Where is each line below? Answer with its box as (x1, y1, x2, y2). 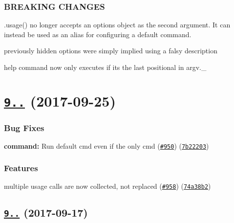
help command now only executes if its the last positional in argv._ (4, 62, 207, 72)
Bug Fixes (4, 122, 44, 134)
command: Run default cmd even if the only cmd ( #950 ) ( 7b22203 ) (4, 141, 209, 151)
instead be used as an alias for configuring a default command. (4, 29, 191, 39)
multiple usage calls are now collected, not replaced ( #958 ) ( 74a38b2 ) (4, 181, 211, 191)
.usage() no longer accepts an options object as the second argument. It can (4, 20, 231, 30)
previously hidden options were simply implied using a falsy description (4, 45, 217, 56)
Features (4, 161, 38, 174)
